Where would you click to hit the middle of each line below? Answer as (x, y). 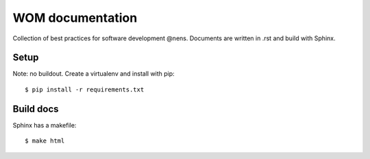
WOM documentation (75, 18)
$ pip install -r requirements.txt (85, 89)
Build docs (36, 109)
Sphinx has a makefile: (45, 125)
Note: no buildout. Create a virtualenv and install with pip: (94, 74)
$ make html (45, 141)
